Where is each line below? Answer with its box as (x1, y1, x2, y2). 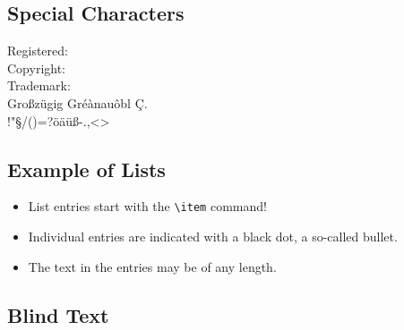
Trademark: (7, 76, 71, 95)
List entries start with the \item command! (28, 197, 267, 216)
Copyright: (7, 58, 66, 77)
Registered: (7, 41, 68, 60)
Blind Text (7, 300, 109, 328)
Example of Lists (7, 155, 166, 182)
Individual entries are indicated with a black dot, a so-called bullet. (28, 227, 398, 246)
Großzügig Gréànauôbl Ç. (7, 93, 148, 112)
